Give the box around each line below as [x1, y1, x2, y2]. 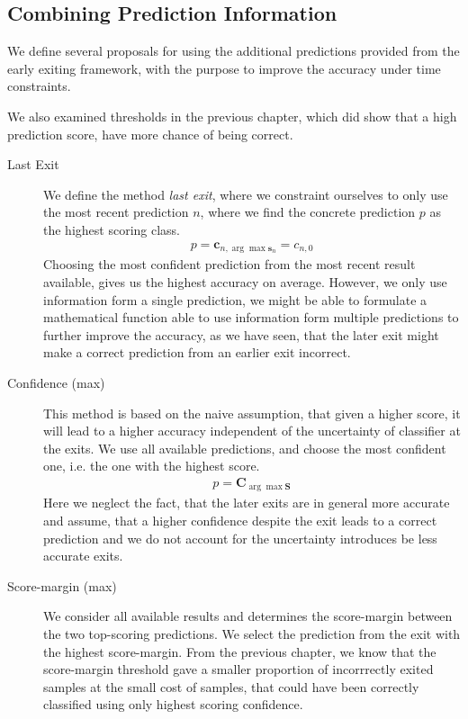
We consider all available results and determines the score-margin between [43, 607, 453, 625]
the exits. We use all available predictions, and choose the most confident [43, 438, 446, 457]
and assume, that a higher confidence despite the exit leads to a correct [43, 511, 437, 530]
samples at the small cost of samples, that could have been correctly [43, 677, 419, 696]
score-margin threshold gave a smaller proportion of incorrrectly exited [43, 660, 434, 679]
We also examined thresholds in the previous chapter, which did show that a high [7, 106, 457, 125]
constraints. [7, 76, 71, 95]
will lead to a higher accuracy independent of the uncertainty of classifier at [43, 421, 461, 440]
